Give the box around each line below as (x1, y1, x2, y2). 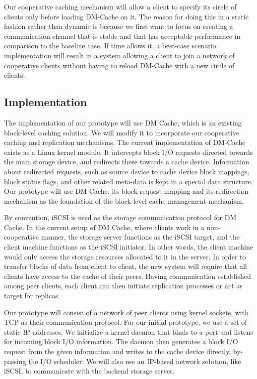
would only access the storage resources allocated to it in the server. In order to (4, 251, 246, 261)
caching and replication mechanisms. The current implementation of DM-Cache (4, 137, 246, 147)
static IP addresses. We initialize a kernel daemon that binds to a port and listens (4, 326, 253, 337)
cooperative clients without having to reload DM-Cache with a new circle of (4, 60, 235, 70)
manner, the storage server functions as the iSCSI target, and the (41, 232, 240, 242)
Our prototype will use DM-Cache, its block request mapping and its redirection (4, 186, 249, 196)
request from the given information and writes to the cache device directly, (4, 346, 231, 357)
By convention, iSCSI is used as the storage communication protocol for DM (4, 212, 237, 223)
